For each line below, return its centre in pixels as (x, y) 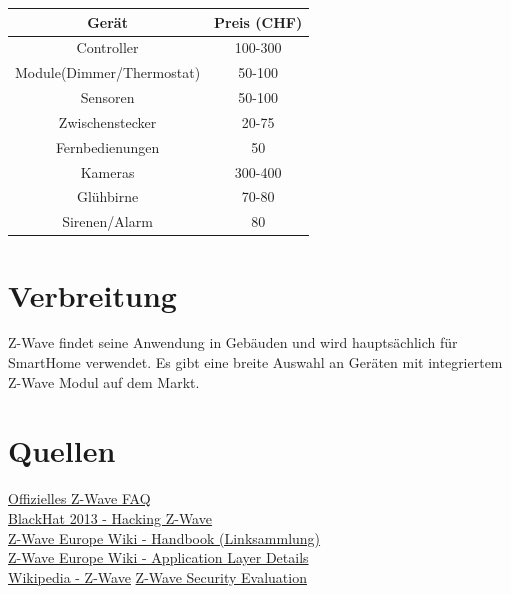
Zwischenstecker (107, 121)
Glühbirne (107, 196)
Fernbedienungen (107, 146)
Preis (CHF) (258, 21)
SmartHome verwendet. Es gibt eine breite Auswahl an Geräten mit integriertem (255, 362)
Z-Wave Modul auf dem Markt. (104, 381)
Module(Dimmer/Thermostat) (108, 72)
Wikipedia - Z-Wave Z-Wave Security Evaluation (157, 576)
